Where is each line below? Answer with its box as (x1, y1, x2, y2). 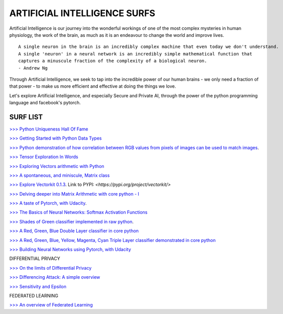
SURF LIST (9, 112, 43, 121)
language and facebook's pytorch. (9, 100, 81, 106)
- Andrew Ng (18, 65, 48, 71)
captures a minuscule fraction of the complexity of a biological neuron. (18, 58, 207, 64)
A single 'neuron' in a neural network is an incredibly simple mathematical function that (18, 51, 252, 56)
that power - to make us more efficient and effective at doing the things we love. (9, 83, 176, 89)
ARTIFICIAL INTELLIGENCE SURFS (9, 8, 156, 19)
